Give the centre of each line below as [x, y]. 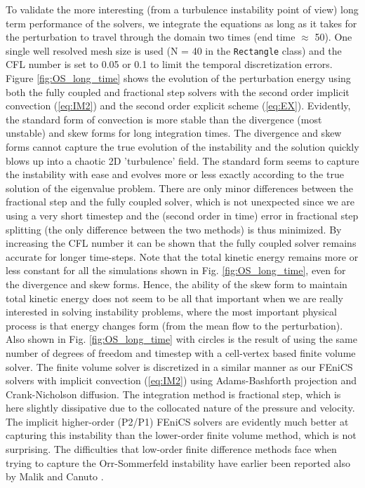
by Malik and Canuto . [55, 476]
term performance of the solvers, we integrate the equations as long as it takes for [181, 23]
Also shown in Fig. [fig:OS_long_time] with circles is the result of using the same [181, 339]
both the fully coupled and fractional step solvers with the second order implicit [178, 91]
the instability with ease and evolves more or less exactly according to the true [175, 174]
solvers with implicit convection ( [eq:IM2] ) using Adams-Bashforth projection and [181, 380]
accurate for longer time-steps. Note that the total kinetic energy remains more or [182, 256]
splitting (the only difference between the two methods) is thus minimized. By [174, 229]
